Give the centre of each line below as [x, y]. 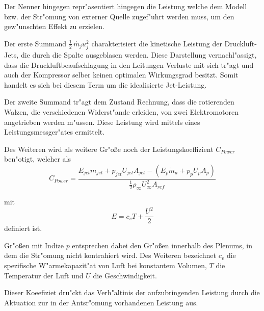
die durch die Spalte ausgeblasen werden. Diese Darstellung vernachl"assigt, [139, 54]
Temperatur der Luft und [44, 275]
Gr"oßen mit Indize [34, 245]
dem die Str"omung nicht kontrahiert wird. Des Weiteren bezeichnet [110, 255]
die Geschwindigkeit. [125, 275]
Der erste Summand [35, 43]
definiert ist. [23, 228]
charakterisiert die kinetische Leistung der [157, 43]
